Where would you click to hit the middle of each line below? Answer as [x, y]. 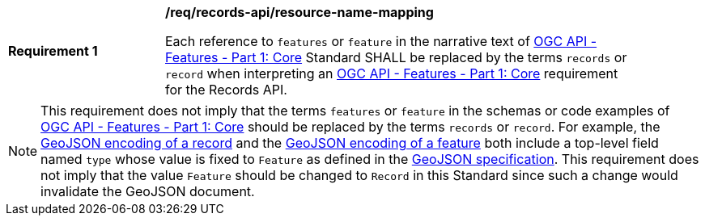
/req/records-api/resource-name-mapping [299, 12]
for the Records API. [226, 90]
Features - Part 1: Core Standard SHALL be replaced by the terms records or [396, 57]
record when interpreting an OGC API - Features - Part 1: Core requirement [392, 73]
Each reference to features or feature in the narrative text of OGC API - [381, 41]
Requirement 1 [53, 51]
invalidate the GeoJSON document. [148, 191]
